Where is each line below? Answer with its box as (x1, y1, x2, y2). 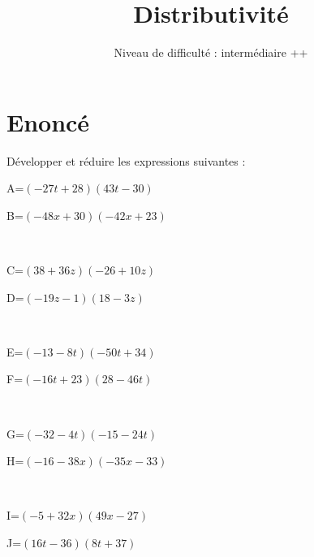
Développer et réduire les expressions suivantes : (6, 152, 246, 169)
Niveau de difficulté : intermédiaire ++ (114, 44, 308, 61)
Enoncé (6, 105, 90, 138)
